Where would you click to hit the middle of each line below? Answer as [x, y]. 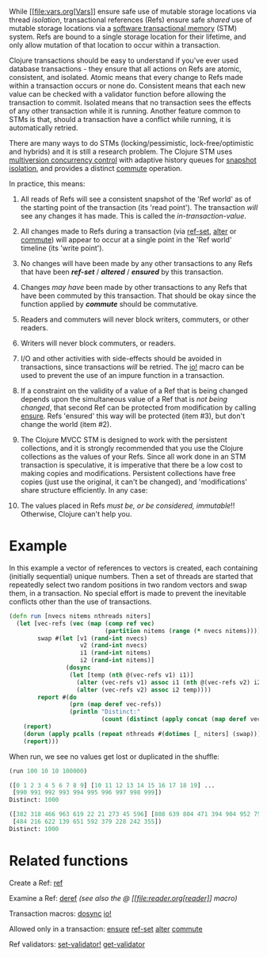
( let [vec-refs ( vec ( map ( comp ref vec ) [86, 623]
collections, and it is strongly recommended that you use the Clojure [132, 448]
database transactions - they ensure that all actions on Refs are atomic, [126, 69]
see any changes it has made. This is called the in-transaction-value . [133, 216]
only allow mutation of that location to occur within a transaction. [115, 45]
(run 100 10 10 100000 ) [48, 771]
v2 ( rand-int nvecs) [114, 646]
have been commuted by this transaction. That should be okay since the [138, 295]
